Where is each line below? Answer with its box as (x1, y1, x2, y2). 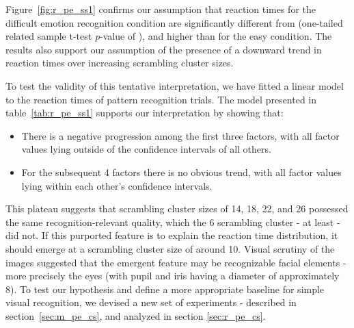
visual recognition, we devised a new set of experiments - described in (5, 295, 297, 310)
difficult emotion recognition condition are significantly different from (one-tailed (5, 15, 343, 29)
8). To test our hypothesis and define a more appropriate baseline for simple (5, 281, 325, 296)
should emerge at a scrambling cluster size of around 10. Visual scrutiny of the (5, 241, 335, 255)
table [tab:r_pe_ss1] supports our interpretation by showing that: (5, 105, 284, 120)
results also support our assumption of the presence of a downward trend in (5, 42, 322, 56)
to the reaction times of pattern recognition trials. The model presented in (5, 92, 317, 106)
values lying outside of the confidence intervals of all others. (21, 142, 271, 156)
